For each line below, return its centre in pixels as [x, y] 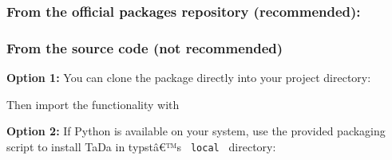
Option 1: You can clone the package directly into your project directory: [189, 78]
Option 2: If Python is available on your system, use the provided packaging [196, 131]
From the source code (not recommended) [145, 47]
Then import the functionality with [93, 104]
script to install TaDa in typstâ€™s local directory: [141, 146]
